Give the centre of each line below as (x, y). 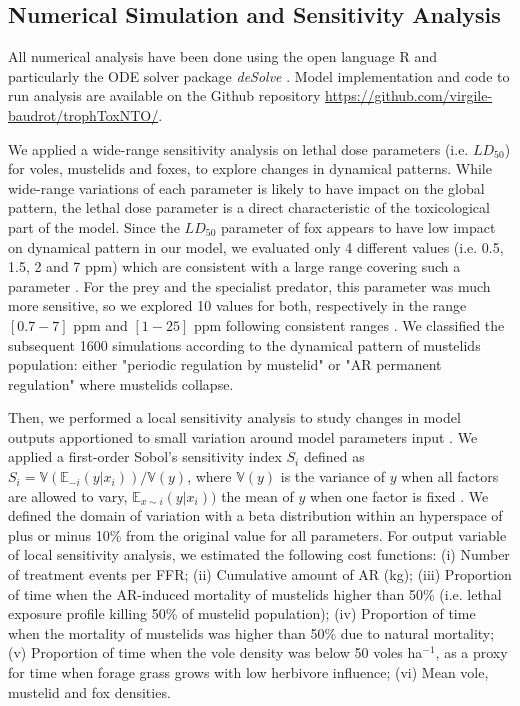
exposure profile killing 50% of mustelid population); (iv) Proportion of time (242, 613)
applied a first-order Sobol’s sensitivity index (145, 456)
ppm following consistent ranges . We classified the (349, 324)
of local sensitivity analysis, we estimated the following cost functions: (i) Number (259, 554)
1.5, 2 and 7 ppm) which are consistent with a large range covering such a (234, 266)
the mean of (257, 495)
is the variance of (333, 476)
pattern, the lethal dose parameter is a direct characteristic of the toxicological (249, 207)
